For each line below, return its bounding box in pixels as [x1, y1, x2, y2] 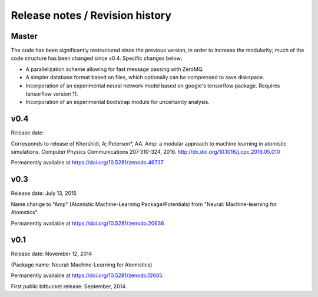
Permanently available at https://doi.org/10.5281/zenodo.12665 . [11, 272, 164, 279]
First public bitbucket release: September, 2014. [11, 282, 127, 290]
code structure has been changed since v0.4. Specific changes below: [11, 55, 183, 62]
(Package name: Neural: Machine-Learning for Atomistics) [11, 261, 153, 268]
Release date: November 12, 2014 [11, 250, 92, 258]
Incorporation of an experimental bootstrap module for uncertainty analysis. [25, 99, 210, 106]
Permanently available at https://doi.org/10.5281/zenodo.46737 [11, 159, 164, 166]
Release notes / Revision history [11, 9, 172, 22]
